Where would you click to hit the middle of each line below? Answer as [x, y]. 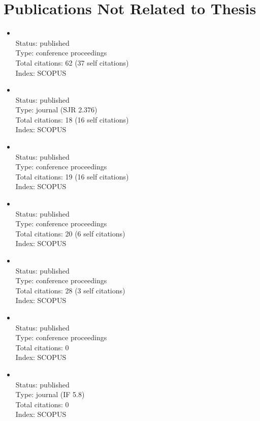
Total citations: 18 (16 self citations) [72, 119]
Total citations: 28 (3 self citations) [70, 290]
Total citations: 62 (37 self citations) [72, 62]
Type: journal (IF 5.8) [50, 394]
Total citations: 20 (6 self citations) [70, 233]
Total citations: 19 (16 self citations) [72, 176]
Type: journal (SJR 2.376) [56, 110]
